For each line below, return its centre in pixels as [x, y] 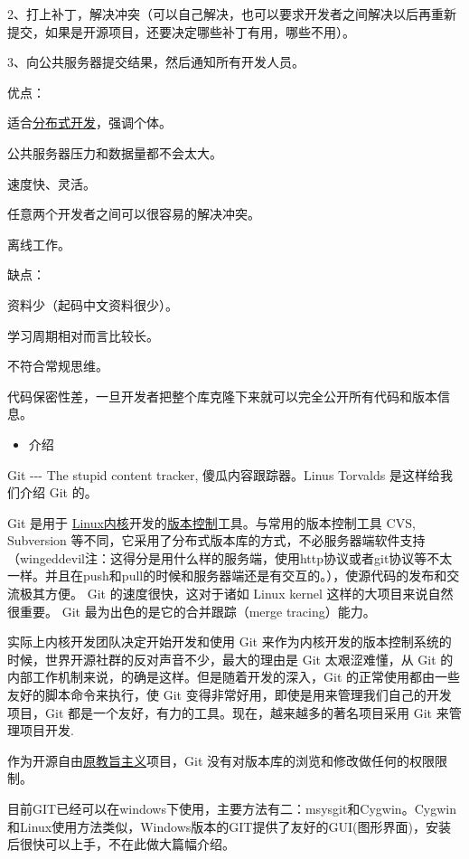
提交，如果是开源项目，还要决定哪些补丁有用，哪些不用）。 [181, 31]
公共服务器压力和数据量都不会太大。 [115, 152]
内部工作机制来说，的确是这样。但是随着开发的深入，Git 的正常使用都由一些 [234, 677]
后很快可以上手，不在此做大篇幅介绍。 [121, 844]
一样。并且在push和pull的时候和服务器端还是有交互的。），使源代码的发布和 [227, 576]
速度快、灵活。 [52, 183]
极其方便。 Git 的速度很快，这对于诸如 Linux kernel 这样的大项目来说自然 [236, 594]
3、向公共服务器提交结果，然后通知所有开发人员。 [156, 62]
